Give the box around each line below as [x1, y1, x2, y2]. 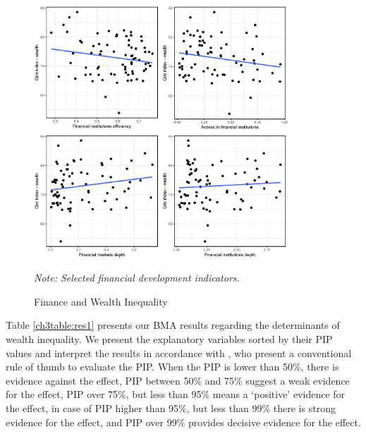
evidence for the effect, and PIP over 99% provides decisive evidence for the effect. [6, 414, 361, 429]
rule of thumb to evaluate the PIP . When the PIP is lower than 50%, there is [6, 359, 339, 374]
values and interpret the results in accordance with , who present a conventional [6, 345, 352, 360]
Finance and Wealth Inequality [34, 294, 168, 308]
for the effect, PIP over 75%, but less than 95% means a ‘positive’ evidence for [6, 387, 346, 402]
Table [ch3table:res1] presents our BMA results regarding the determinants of [6, 318, 340, 332]
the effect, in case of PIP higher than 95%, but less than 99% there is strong [6, 400, 336, 415]
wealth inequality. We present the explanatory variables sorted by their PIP [6, 331, 333, 346]
